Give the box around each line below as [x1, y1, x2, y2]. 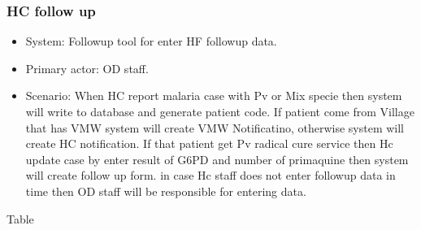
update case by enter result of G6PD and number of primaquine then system [25, 150, 409, 167]
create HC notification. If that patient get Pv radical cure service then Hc [25, 135, 393, 152]
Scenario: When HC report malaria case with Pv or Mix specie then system [25, 87, 402, 104]
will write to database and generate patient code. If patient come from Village [25, 103, 414, 119]
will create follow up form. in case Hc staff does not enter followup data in [25, 167, 396, 184]
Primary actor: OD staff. [25, 59, 149, 76]
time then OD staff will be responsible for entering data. [25, 182, 306, 199]
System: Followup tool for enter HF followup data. [25, 33, 277, 50]
